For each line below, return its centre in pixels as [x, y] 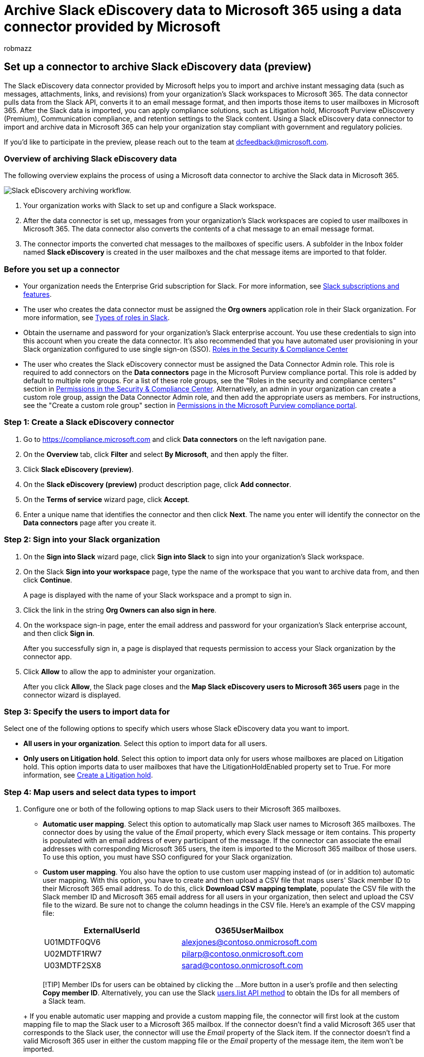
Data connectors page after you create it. [90, 522]
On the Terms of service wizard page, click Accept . [107, 499]
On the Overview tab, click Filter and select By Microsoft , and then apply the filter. [156, 454]
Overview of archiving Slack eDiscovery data [90, 158]
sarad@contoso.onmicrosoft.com [242, 966]
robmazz [18, 48]
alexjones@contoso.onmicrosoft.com [249, 942]
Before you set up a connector [62, 269]
